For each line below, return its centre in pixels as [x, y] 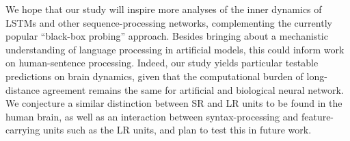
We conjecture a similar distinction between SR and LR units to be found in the [174, 103]
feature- [318, 116]
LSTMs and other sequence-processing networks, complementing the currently [169, 22]
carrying [23, 130]
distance [23, 89]
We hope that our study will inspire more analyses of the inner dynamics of [164, 9]
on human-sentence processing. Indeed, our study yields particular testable [162, 63]
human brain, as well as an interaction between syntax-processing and [152, 116]
